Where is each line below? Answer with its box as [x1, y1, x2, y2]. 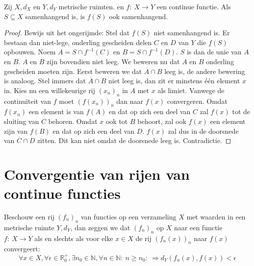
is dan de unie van [186, 47, 242, 57]
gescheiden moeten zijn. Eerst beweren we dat [4, 66, 142, 76]
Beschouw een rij [4, 212, 54, 222]
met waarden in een [186, 212, 246, 222]
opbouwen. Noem [4, 47, 56, 57]
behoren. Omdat [48, 116, 98, 126]
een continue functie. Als [156, 1, 231, 11]
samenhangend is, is [25, 11, 85, 21]
